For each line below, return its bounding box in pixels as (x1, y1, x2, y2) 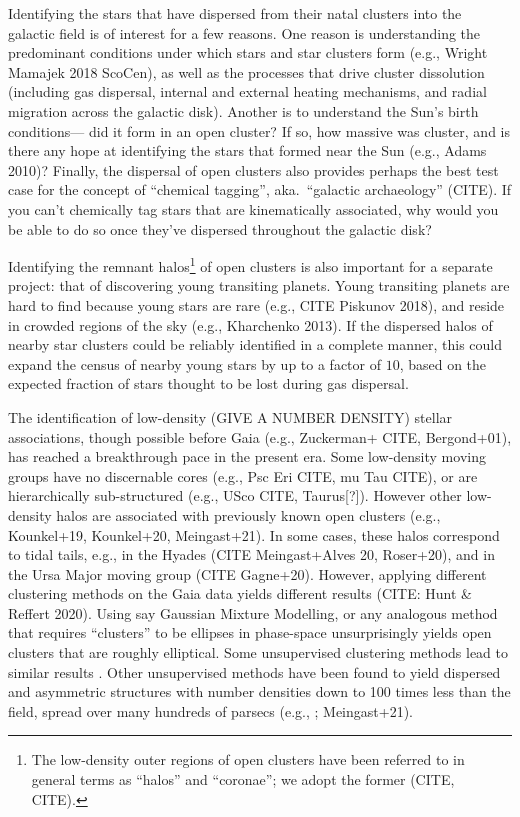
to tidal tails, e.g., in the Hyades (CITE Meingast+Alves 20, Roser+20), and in (8, 544, 495, 565)
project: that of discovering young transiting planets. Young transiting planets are (8, 275, 510, 296)
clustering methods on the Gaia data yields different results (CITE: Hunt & (8, 583, 472, 604)
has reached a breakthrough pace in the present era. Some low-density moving (8, 446, 486, 467)
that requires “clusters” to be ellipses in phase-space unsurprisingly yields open (8, 622, 492, 643)
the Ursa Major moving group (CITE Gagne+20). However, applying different (8, 563, 487, 584)
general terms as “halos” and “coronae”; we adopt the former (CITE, (31, 769, 455, 790)
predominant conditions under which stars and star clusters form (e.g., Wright (8, 42, 488, 63)
